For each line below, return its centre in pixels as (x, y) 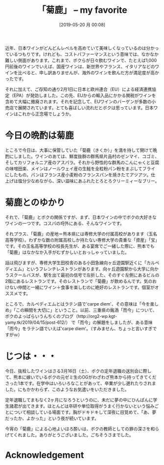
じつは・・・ (31, 356)
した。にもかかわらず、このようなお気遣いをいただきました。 (67, 389)
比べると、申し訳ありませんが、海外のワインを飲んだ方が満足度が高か (88, 72)
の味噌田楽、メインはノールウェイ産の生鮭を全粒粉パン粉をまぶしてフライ (80, 168)
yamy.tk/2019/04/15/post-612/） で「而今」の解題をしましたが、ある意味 (79, 322)
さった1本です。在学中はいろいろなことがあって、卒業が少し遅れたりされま (81, 383)
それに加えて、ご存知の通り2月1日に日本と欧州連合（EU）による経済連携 (79, 89)
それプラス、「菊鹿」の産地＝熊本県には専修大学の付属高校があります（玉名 (81, 234)
